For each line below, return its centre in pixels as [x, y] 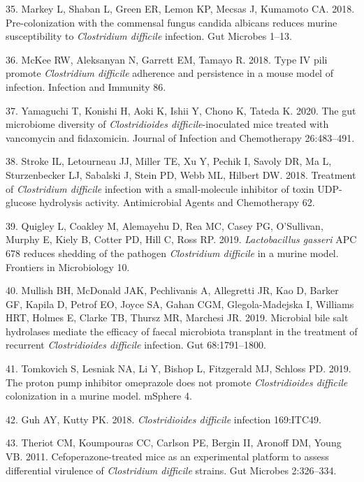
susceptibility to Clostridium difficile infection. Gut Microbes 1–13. [149, 36]
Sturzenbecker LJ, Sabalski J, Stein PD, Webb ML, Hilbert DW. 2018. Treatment [181, 174]
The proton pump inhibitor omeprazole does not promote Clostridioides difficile [177, 382]
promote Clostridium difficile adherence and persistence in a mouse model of [169, 73]
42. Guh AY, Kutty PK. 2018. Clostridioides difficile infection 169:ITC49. [163, 419]
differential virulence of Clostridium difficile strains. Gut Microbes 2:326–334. [171, 470]
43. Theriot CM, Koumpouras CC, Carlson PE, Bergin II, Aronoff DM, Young [174, 443]
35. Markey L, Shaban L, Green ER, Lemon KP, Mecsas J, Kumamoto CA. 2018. [180, 8]
